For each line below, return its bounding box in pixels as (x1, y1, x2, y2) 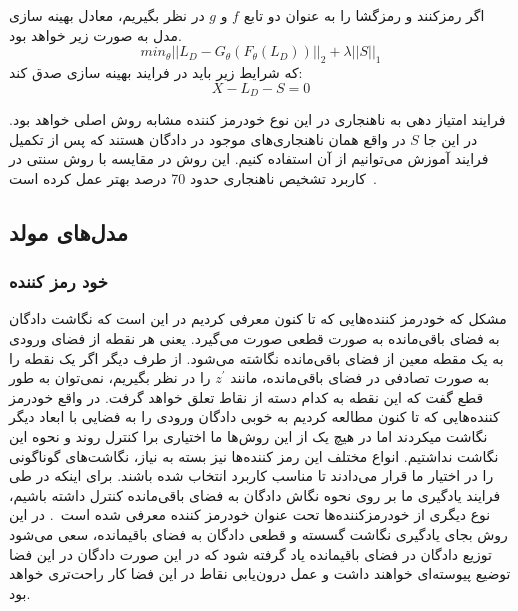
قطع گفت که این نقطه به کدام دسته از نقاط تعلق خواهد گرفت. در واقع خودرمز (9, 386, 484, 407)
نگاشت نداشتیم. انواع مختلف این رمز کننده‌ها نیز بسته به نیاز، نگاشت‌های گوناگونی (9, 445, 499, 466)
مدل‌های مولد (9, 216, 129, 247)
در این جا (423, 128, 478, 149)
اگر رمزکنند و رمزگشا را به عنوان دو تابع (243, 5, 485, 25)
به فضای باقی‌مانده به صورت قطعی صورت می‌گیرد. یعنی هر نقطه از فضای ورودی (9, 328, 500, 348)
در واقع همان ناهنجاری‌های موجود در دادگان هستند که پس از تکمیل (9, 128, 406, 149)
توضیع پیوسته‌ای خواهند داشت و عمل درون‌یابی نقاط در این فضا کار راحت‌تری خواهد (9, 563, 511, 584)
